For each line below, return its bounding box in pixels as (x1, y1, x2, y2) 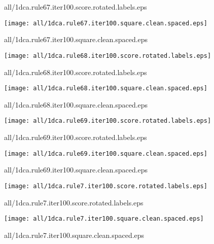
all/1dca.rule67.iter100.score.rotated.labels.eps (4, 2, 147, 12)
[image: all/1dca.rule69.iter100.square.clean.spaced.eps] (4, 150, 207, 157)
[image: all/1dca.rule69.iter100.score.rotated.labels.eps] (4, 117, 211, 125)
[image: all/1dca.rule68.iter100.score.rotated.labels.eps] (4, 52, 211, 59)
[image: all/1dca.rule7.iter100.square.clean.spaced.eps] (4, 215, 204, 223)
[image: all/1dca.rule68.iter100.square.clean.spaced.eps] (4, 85, 207, 92)
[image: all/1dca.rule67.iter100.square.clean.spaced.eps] (4, 19, 207, 27)
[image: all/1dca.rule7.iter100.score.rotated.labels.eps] (4, 182, 207, 190)
